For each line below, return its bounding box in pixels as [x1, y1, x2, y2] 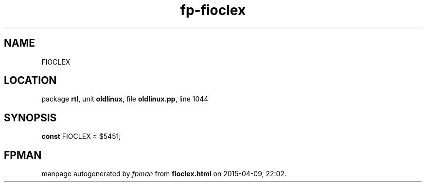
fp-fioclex [180, 2, 246, 18]
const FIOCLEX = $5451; [41, 132, 121, 141]
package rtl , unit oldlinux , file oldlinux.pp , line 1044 [41, 95, 209, 103]
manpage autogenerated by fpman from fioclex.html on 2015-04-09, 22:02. [41, 169, 286, 178]
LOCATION [4, 74, 57, 87]
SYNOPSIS [4, 111, 57, 124]
